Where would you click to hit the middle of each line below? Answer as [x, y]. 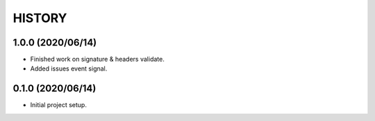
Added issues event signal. [69, 68]
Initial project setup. [58, 105]
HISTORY [40, 18]
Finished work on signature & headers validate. [97, 59]
